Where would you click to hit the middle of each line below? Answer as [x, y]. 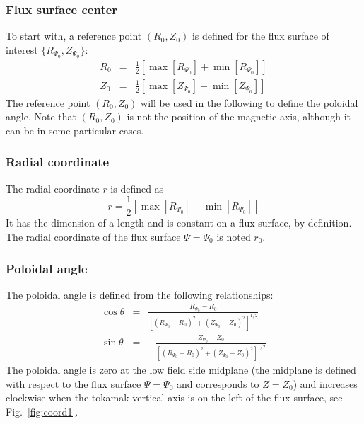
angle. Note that [41, 116]
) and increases [325, 383]
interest [22, 49]
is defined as [137, 188]
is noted [234, 236]
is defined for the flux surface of [260, 36]
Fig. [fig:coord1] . [42, 411]
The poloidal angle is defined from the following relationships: [140, 294]
